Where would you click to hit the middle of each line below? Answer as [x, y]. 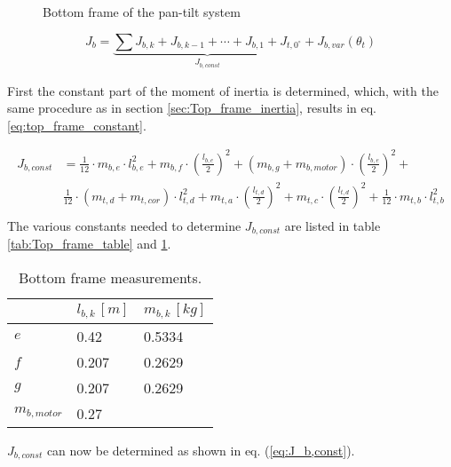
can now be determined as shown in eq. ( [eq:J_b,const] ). [201, 450]
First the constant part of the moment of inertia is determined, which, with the [223, 90]
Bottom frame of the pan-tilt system [142, 12]
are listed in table [332, 225]
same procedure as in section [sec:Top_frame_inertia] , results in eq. [192, 108]
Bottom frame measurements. [111, 277]
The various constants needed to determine [124, 225]
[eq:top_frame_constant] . [77, 125]
